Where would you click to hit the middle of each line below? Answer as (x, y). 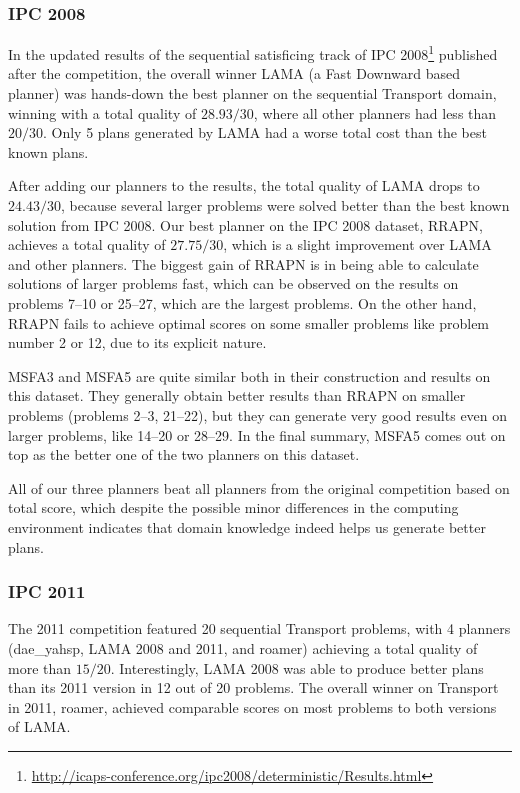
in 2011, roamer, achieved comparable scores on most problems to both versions (252, 706)
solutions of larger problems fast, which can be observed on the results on (233, 283)
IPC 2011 (47, 591)
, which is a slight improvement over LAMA (357, 244)
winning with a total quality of (102, 112)
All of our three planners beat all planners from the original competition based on (259, 487)
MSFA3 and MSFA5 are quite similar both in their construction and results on (249, 375)
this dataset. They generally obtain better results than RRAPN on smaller (237, 395)
